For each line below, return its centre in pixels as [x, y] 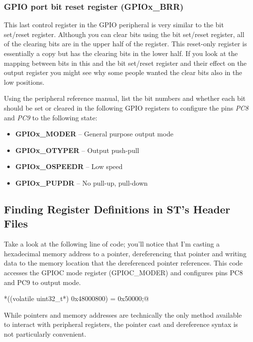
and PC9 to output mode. [42, 282]
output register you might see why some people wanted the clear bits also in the [123, 72]
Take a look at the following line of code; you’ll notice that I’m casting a [112, 244]
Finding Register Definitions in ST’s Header [117, 209]
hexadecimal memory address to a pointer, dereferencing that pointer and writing [125, 253]
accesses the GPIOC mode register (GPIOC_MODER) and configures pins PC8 [123, 272]
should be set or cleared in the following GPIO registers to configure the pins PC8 [126, 107]
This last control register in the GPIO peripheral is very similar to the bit [114, 25]
